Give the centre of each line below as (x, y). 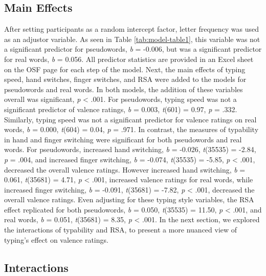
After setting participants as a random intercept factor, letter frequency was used (132, 29)
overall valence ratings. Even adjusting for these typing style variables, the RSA (129, 199)
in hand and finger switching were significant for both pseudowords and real (123, 139)
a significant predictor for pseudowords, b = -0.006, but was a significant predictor (133, 49)
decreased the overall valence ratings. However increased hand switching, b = (125, 169)
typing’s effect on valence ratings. (56, 239)
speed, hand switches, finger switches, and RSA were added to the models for (125, 79)
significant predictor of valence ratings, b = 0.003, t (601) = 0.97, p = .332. (121, 109)
